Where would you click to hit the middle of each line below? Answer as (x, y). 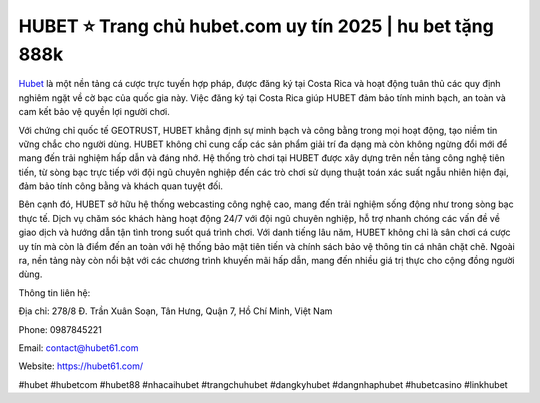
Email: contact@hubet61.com (78, 347)
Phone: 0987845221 (60, 329)
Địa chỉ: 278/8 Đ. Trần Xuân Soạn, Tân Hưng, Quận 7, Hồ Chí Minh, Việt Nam (175, 311)
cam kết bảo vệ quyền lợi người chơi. (94, 112)
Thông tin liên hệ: (54, 292)
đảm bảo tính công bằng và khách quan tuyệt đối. (121, 186)
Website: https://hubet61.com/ (81, 366)
